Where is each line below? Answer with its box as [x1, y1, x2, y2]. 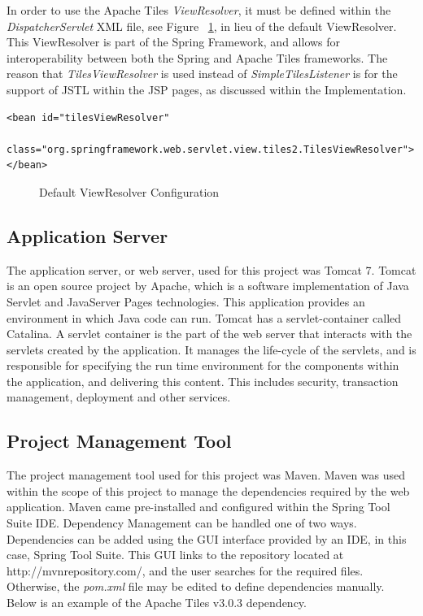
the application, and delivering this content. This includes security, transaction [7, 372, 399, 389]
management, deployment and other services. [7, 388, 231, 406]
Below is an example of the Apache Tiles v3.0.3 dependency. [7, 594, 307, 611]
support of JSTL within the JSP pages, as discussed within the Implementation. [7, 80, 407, 98]
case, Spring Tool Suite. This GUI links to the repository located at [7, 546, 344, 563]
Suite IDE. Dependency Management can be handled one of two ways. [7, 514, 357, 531]
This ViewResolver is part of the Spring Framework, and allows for [7, 33, 341, 50]
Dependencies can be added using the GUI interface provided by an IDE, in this [7, 530, 407, 547]
